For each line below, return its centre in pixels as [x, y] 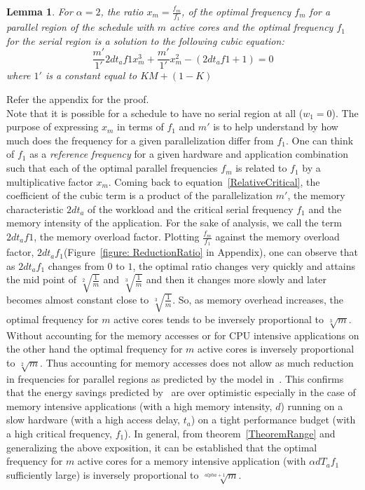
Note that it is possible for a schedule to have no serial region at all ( [155, 113]
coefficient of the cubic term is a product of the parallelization [140, 195]
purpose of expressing [53, 127]
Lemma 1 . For [40, 11]
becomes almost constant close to [78, 299]
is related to [261, 168]
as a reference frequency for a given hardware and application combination [189, 154]
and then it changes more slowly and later [236, 279]
